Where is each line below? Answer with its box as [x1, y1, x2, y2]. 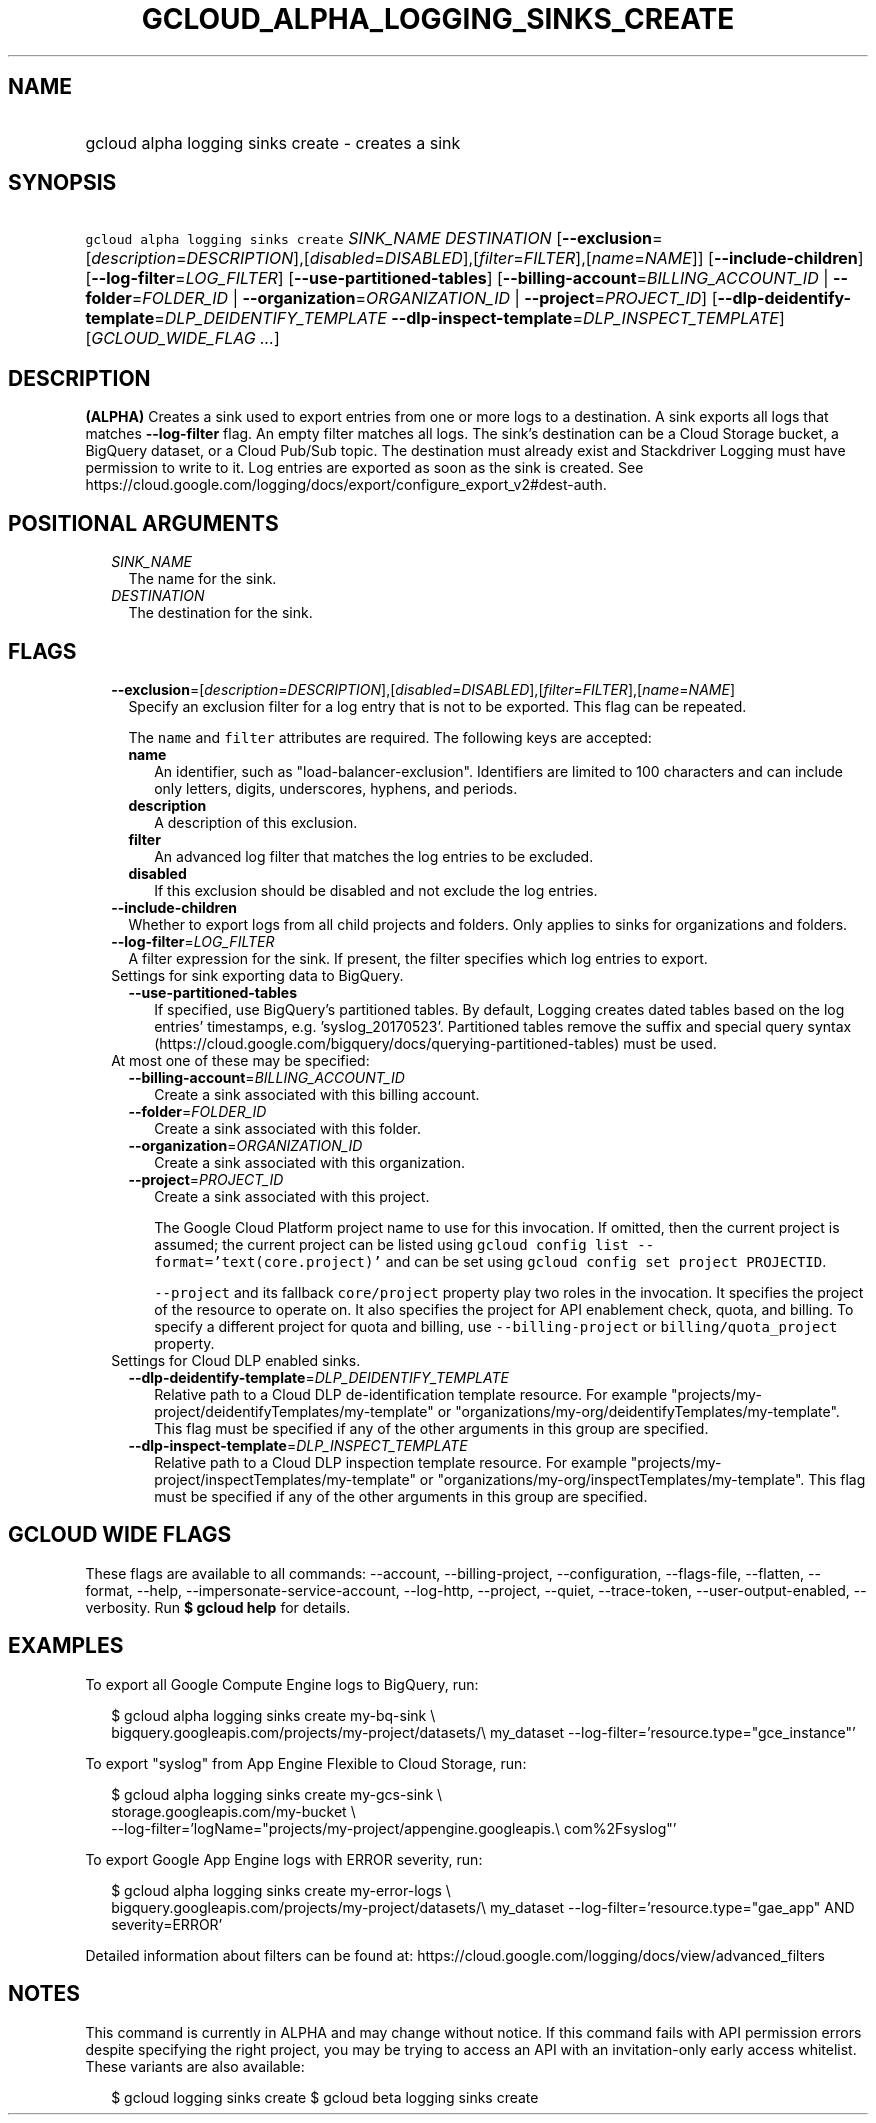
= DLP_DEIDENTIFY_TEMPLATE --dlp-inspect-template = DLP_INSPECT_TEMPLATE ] [154, 308, 785, 329]
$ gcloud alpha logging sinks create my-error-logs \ [111, 1881, 451, 1899]
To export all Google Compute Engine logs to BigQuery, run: [85, 1675, 479, 1693]
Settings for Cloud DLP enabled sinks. [111, 1351, 361, 1369]
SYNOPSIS [8, 170, 117, 196]
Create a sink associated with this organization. [154, 1153, 466, 1171]
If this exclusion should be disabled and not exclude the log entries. [154, 881, 598, 899]
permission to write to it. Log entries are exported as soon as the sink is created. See [85, 459, 644, 477]
